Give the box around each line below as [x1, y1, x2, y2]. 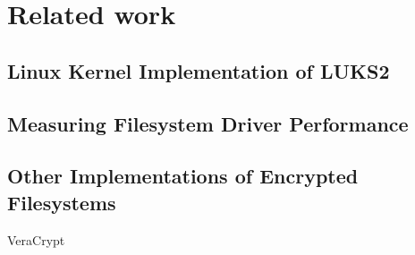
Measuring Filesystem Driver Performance [7, 109, 409, 137]
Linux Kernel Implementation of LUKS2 [7, 56, 390, 84]
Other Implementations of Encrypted [7, 162, 359, 190]
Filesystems [7, 188, 116, 216]
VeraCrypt [7, 230, 65, 249]
